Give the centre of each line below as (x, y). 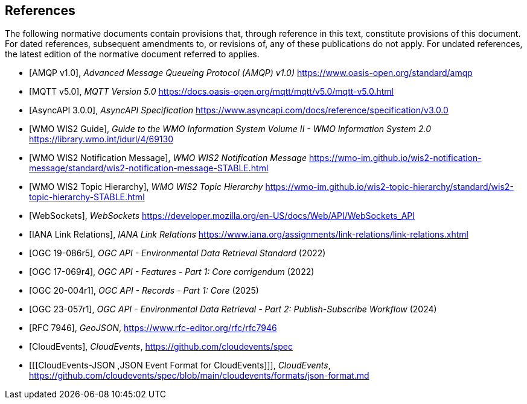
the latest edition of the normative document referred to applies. (132, 54)
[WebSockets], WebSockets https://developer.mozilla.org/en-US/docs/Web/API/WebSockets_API (222, 216)
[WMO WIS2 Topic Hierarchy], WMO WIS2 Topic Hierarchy (146, 187)
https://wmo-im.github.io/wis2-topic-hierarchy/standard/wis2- (389, 187)
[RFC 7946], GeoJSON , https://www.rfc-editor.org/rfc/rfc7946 (153, 328)
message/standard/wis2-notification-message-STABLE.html (149, 168)
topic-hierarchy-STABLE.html (87, 197)
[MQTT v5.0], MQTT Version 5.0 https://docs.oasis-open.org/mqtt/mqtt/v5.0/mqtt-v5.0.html (211, 92)
